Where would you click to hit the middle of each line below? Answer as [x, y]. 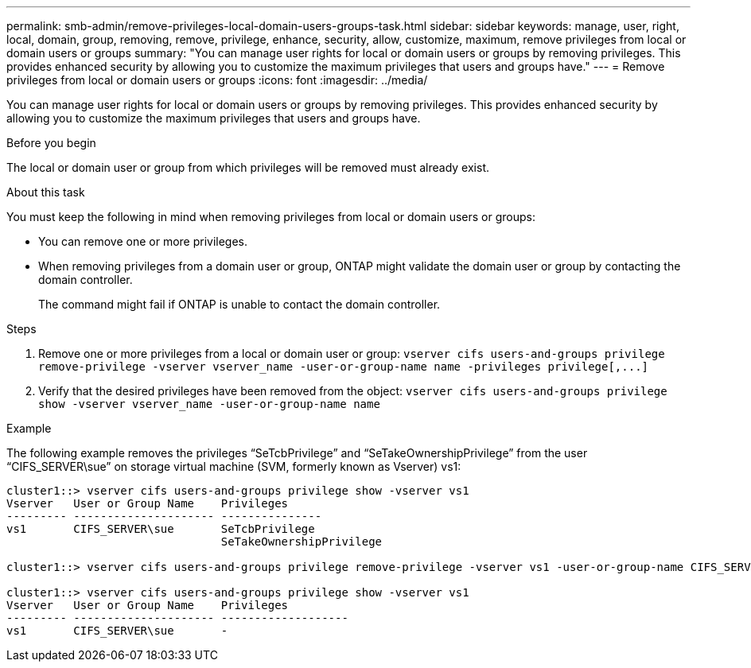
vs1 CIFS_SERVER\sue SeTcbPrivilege [161, 529]
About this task [46, 192]
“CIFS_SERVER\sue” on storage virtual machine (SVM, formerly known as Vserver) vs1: [234, 466]
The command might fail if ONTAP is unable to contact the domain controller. [239, 304]
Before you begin [51, 143]
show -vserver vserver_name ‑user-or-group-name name [209, 404]
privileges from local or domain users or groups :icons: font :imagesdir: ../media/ [217, 80]
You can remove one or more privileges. [143, 241]
